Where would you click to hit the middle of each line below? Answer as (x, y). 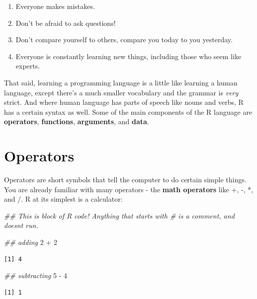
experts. (28, 66)
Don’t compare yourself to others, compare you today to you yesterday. (124, 39)
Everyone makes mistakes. (55, 6)
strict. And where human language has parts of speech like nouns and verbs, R (124, 102)
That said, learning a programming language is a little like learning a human (121, 82)
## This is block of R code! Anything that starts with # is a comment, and (119, 215)
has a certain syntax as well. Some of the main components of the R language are (128, 112)
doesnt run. (21, 225)
